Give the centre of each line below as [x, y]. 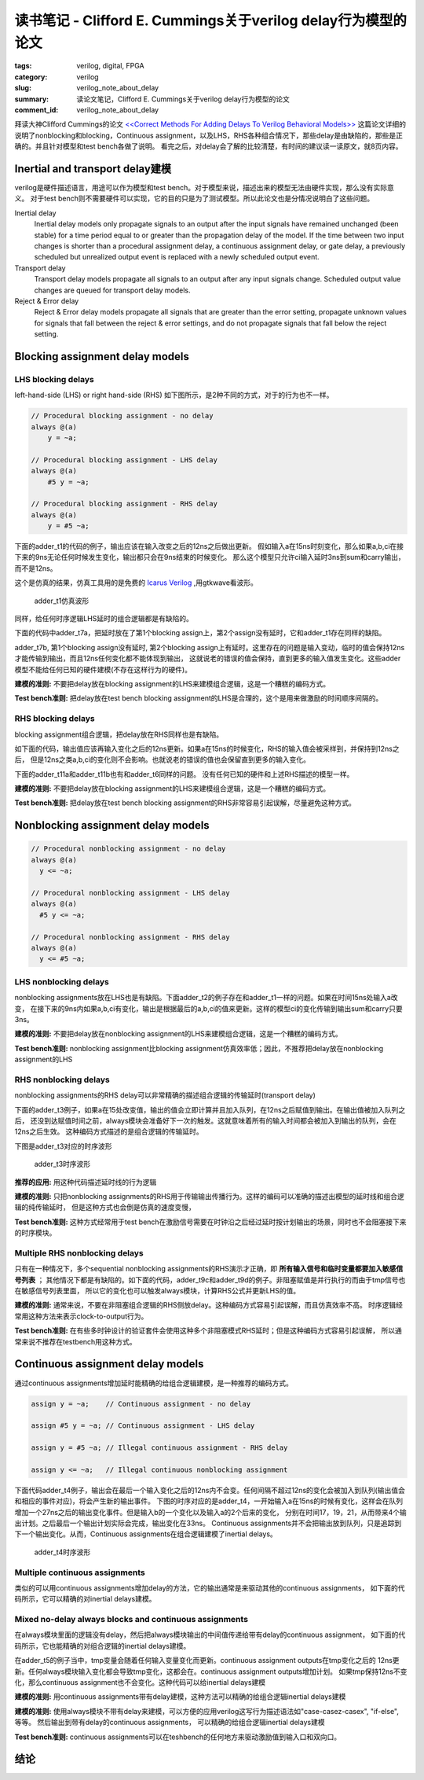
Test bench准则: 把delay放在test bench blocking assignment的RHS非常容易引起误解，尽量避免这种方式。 [185, 803]
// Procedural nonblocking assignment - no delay [128, 849]
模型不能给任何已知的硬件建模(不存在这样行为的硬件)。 [103, 669]
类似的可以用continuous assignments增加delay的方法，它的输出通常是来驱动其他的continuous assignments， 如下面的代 [210, 1587]
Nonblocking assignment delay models [112, 826]
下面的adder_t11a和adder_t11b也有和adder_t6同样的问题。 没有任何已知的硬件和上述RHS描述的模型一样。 [184, 774]
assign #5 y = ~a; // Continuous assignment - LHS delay [143, 1426]
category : [31, 77]
